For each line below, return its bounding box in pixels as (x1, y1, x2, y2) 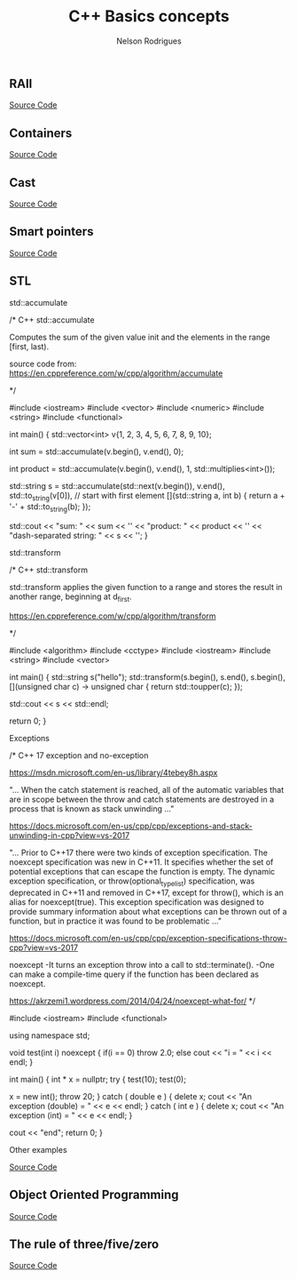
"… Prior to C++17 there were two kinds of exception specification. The (9, 847, 269, 858)
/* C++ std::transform (9, 564, 89, 575)
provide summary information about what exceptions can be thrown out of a (9, 906, 287, 916)
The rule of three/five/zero (9, 1237, 160, 1251)
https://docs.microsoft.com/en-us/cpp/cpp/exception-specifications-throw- (9, 932, 288, 943)
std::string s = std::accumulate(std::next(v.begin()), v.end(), (9, 480, 225, 491)
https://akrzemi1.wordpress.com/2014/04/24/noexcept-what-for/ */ (9, 995, 256, 1006)
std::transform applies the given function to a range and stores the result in (9, 582, 283, 593)
